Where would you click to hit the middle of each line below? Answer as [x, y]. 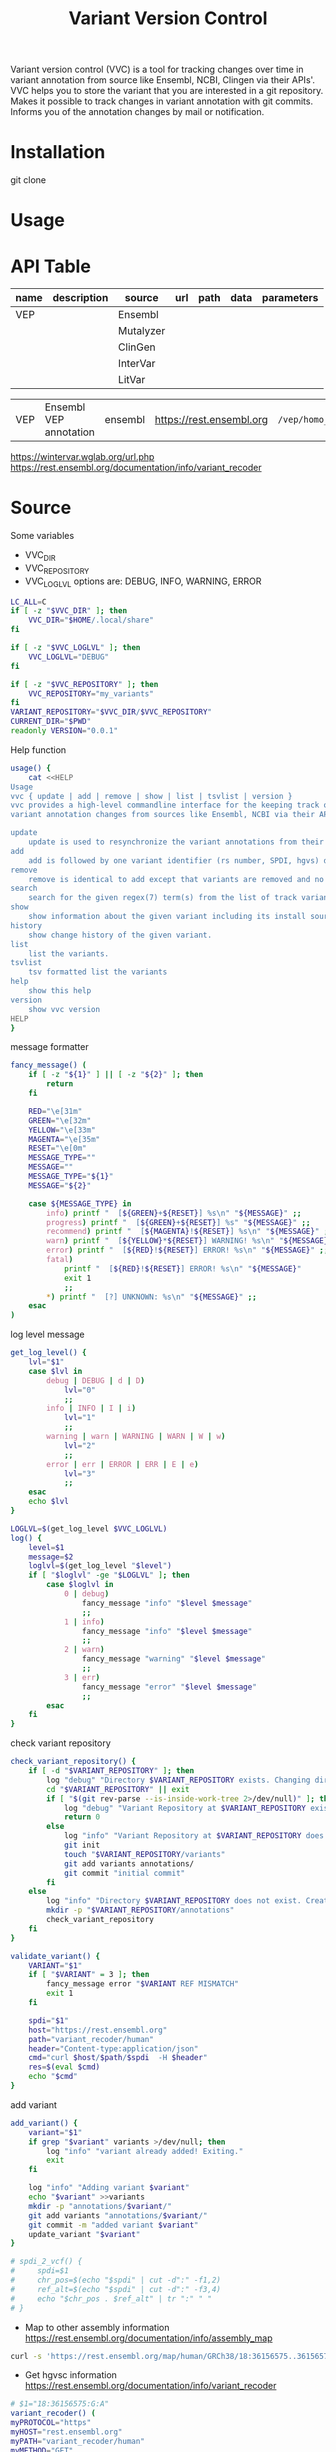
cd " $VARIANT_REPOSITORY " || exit [118, 1789]
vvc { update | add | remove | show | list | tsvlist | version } [151, 796]
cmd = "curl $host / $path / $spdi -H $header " [118, 2058]
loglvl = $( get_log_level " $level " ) [100, 1566]
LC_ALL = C [28, 602]
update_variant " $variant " [84, 2234]
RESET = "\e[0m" [57, 1148]
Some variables [42, 536]
